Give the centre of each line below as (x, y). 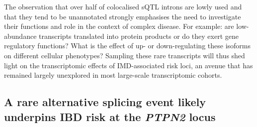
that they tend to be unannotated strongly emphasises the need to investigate (123, 16)
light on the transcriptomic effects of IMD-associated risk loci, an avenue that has (128, 65)
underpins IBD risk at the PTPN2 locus (110, 116)
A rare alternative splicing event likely (105, 102)
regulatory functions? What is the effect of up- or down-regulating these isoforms (128, 46)
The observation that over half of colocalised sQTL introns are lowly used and (123, 6)
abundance (20, 36)
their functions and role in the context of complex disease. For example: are (119, 26)
